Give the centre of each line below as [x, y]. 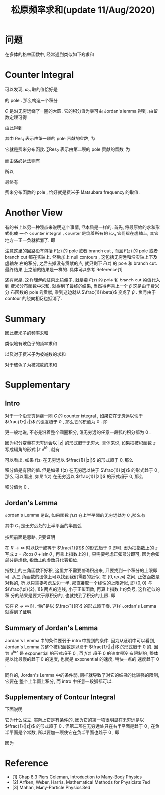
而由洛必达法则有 [22, 161]
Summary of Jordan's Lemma [51, 628]
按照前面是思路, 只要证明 [30, 537]
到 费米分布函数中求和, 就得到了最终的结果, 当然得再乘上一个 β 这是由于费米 [82, 286]
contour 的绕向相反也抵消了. [34, 298]
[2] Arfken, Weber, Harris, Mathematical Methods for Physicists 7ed [81, 782]
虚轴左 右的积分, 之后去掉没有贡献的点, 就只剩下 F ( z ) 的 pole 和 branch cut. [81, 263]
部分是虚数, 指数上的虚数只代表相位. [42, 560]
